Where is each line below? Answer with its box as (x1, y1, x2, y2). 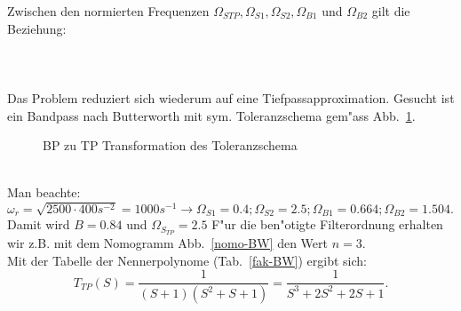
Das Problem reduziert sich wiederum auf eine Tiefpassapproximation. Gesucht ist (7, 88, 455, 107)
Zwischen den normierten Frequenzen (7, 2, 210, 20)
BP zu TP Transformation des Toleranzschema (43, 136, 298, 155)
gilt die (371, 2, 410, 20)
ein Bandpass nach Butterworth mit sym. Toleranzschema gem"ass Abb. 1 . (7, 106, 416, 124)
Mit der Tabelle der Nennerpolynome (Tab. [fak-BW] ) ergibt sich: (7, 251, 367, 269)
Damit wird (7, 215, 70, 234)
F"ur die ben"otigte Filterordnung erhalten (211, 215, 443, 234)
